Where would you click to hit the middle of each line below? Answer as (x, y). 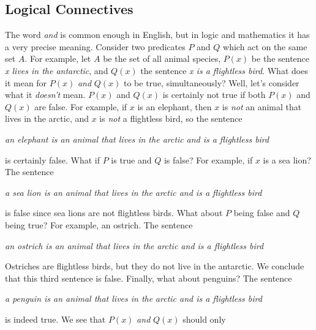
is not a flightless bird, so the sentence (171, 118)
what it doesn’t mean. (45, 95)
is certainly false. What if (52, 159)
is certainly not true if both (214, 95)
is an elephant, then (175, 106)
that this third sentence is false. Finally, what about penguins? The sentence (149, 278)
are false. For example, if (81, 106)
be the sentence (280, 58)
